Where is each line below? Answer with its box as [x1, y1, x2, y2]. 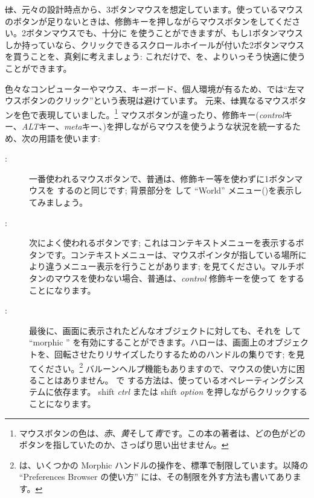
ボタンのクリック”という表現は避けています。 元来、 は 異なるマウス [21, 94, 290, 107]
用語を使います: [38, 131, 100, 144]
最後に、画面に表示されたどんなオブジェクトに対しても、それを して [29, 324, 301, 336]
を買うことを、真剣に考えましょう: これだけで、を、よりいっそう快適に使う [5, 50, 306, 63]
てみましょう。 [29, 195, 88, 208]
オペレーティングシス [220, 373, 304, 386]
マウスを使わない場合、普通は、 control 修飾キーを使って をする [54, 271, 304, 284]
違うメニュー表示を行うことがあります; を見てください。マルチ [45, 260, 296, 273]
